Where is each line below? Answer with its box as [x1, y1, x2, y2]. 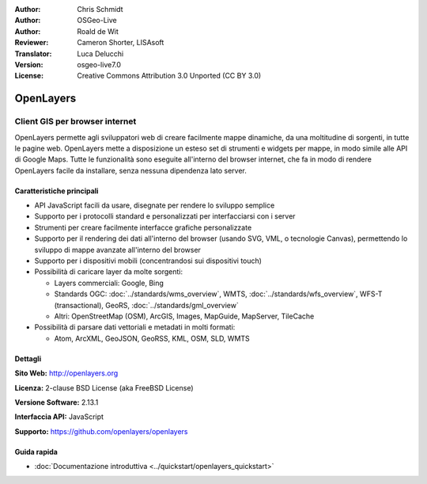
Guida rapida [14, 447, 59, 456]
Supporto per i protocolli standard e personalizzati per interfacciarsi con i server [34, 212, 296, 221]
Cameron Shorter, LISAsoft [77, 38, 164, 48]
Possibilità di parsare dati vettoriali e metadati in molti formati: [34, 322, 236, 332]
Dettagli [14, 353, 42, 364]
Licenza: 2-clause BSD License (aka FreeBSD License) [14, 383, 194, 392]
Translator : [14, 48, 52, 59]
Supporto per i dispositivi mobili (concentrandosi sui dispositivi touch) [34, 256, 263, 265]
